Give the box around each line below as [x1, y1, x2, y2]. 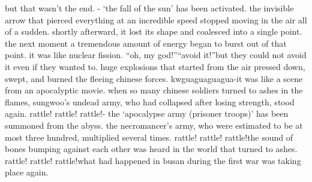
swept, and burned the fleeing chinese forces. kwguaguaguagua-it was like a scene [5, 72, 303, 84]
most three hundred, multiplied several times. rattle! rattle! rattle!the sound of [5, 131, 293, 143]
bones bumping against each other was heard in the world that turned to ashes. [5, 142, 298, 155]
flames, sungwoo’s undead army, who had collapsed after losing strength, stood [5, 95, 295, 108]
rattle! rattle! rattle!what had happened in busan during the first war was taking [5, 154, 301, 166]
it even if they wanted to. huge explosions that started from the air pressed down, [5, 60, 305, 72]
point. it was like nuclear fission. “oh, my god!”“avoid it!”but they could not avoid [5, 48, 307, 61]
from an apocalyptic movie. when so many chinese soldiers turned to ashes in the [5, 84, 303, 96]
